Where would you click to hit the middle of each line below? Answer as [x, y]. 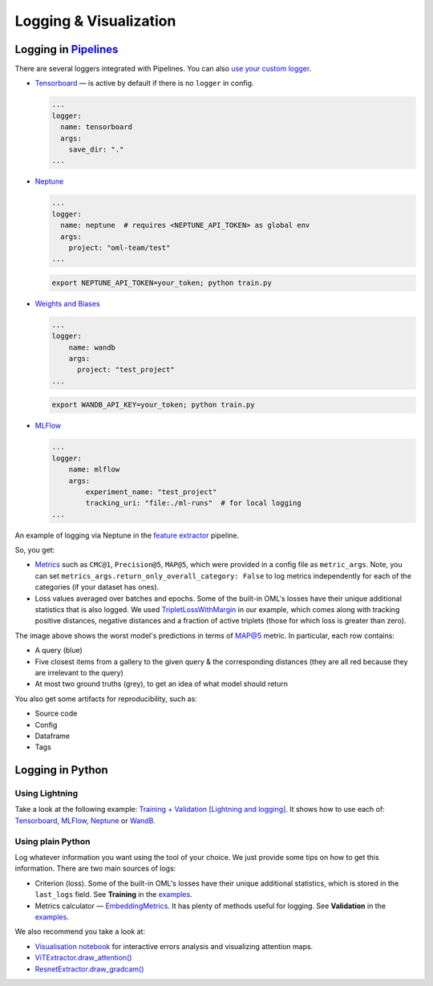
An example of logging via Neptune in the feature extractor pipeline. [127, 535]
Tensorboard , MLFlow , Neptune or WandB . [85, 820]
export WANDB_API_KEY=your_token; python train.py [154, 405]
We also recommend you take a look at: [80, 931]
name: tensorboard [96, 127]
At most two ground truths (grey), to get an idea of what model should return [162, 684]
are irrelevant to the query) [79, 672]
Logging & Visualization [95, 21]
